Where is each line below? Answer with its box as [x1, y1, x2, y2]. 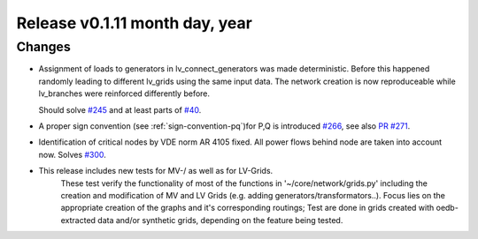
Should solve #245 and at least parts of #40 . [38, 104, 202, 115]
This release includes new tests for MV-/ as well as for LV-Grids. [38, 166, 274, 176]
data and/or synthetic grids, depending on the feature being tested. [97, 214, 343, 225]
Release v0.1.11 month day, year [16, 13, 252, 33]
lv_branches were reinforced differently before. [38, 88, 211, 99]
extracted [60, 214, 96, 225]
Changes [16, 39, 71, 55]
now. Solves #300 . [38, 149, 106, 160]
